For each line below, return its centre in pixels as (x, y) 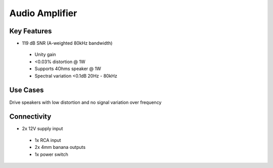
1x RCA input (48, 140)
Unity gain (45, 54)
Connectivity (30, 117)
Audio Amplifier (43, 13)
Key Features (31, 31)
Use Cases (27, 90)
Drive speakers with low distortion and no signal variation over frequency (85, 102)
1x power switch (51, 154)
